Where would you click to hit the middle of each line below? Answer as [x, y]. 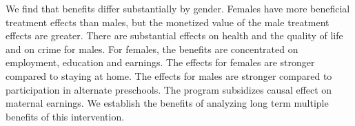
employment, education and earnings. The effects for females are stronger [160, 62]
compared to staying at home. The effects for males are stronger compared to [169, 75]
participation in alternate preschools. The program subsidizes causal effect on [169, 89]
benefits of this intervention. [65, 116]
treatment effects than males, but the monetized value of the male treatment [168, 22]
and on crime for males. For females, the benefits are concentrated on [152, 49]
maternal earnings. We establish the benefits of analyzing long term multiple [167, 103]
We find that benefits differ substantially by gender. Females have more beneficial [178, 8]
